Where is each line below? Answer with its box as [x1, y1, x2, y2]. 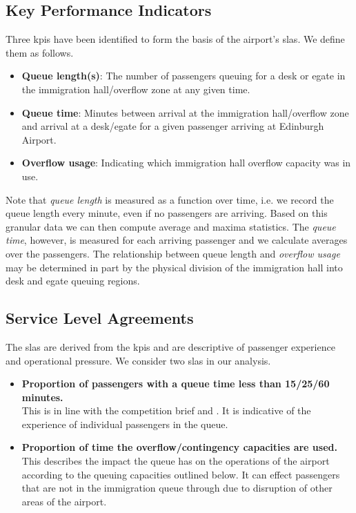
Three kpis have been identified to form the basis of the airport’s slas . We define [6, 32, 345, 46]
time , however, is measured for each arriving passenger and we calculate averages [6, 233, 348, 247]
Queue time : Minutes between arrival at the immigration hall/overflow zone [21, 105, 349, 119]
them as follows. [6, 45, 74, 59]
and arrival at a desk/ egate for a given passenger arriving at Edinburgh [21, 119, 324, 133]
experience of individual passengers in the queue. [21, 416, 228, 431]
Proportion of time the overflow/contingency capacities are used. [21, 440, 337, 454]
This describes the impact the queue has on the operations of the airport [21, 454, 330, 468]
